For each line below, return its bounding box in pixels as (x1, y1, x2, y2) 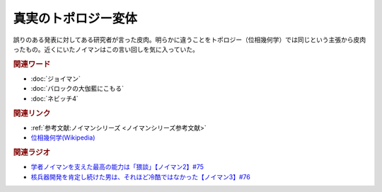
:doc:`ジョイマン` (30, 74, 81, 83)
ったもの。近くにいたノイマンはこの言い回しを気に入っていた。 (13, 45, 199, 53)
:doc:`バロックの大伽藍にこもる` (30, 84, 124, 93)
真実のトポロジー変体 (13, 11, 138, 26)
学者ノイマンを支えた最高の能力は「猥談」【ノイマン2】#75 (30, 163, 204, 171)
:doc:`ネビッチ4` (30, 94, 79, 103)
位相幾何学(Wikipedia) (30, 133, 95, 142)
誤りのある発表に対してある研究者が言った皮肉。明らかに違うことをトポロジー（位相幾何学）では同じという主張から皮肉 (13, 35, 366, 44)
